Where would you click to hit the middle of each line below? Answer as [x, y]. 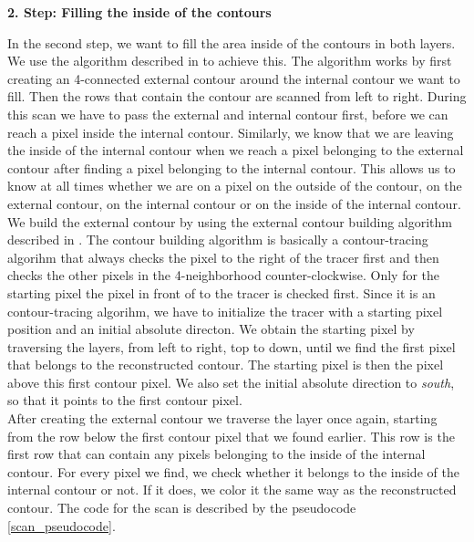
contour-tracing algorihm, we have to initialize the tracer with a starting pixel [225, 311]
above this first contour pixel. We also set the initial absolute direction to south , [231, 382]
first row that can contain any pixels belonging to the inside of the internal [216, 454]
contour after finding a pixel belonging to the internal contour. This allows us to [232, 167]
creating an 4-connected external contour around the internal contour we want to [234, 78]
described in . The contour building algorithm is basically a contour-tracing [218, 240]
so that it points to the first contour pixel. [125, 400]
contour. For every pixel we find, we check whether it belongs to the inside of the [233, 471]
